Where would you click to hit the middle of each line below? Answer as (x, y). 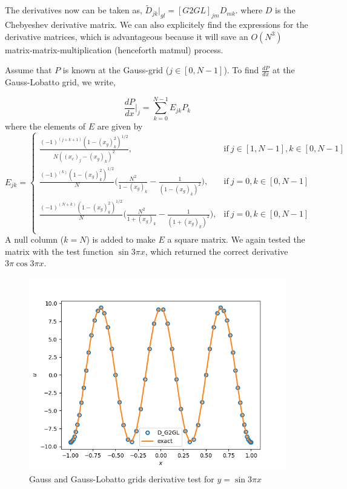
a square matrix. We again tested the (236, 239)
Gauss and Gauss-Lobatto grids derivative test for (122, 478)
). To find (241, 70)
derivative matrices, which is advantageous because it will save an (127, 36)
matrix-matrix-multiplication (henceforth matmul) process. (114, 49)
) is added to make (121, 239)
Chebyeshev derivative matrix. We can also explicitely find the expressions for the (157, 25)
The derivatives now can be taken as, (74, 10)
